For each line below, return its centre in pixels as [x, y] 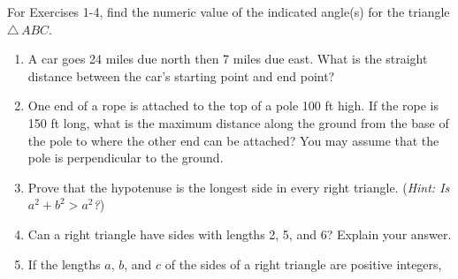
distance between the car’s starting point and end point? [181, 75]
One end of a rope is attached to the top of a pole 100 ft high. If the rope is [233, 106]
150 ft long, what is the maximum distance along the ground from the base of [238, 122]
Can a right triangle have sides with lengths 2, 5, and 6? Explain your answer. [240, 234]
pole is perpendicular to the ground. [126, 158]
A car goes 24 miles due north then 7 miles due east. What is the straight [228, 59]
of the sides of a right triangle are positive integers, [303, 264]
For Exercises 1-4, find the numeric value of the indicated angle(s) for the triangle [229, 11]
